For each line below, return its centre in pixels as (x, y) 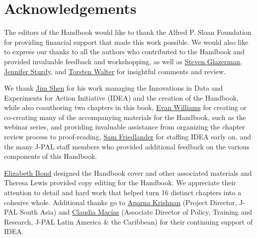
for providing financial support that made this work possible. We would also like (126, 42)
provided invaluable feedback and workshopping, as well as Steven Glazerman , (123, 61)
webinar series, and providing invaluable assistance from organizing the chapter (125, 127)
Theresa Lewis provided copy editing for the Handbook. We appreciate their (120, 182)
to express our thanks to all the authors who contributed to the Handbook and (124, 52)
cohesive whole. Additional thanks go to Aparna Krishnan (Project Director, (121, 202)
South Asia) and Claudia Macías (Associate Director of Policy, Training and (136, 212)
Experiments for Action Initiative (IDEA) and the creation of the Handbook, (121, 97)
